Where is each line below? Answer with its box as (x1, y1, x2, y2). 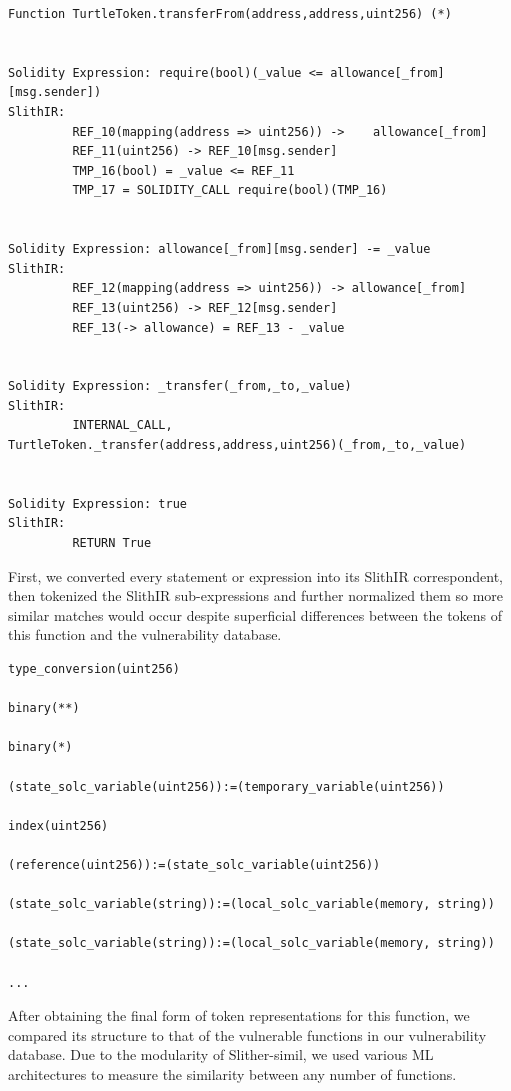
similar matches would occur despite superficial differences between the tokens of (8, 604, 503, 625)
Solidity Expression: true (8, 496, 187, 511)
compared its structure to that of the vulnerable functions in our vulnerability (8, 1024, 487, 1045)
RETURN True (72, 536, 152, 551)
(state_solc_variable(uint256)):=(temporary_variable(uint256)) (8, 779, 445, 794)
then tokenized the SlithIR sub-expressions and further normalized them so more (8, 585, 504, 606)
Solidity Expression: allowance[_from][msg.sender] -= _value (8, 242, 431, 257)
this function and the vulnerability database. (8, 624, 282, 645)
